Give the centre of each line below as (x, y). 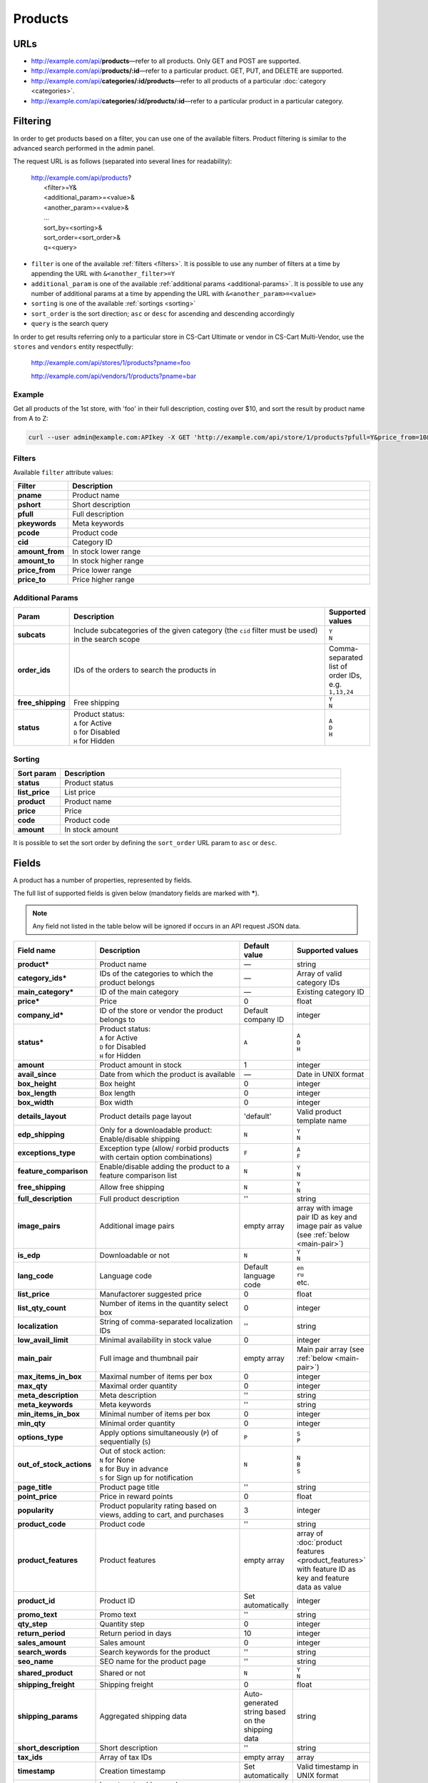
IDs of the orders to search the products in (145, 670)
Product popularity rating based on (158, 1506)
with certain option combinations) (156, 1158)
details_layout (42, 1116)
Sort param (37, 773)
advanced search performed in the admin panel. (84, 148)
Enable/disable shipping (140, 1139)
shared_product (45, 1673)
